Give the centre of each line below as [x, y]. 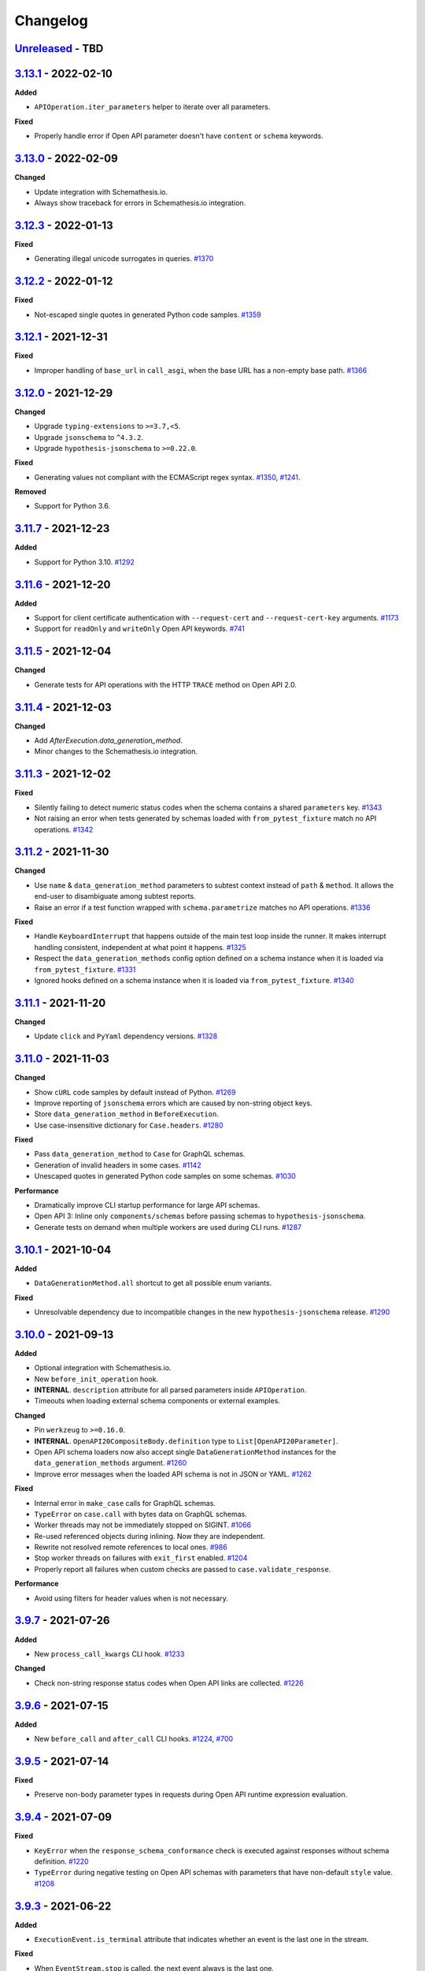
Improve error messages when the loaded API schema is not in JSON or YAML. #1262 [173, 1474]
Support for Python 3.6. [72, 506]
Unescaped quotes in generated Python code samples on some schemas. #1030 [165, 1176]
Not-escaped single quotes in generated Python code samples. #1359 [148, 315]
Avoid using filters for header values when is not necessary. [131, 1598]
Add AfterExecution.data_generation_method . [108, 740]
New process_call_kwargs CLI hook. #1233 [109, 1654]
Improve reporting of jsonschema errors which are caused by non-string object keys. [173, 1103]
